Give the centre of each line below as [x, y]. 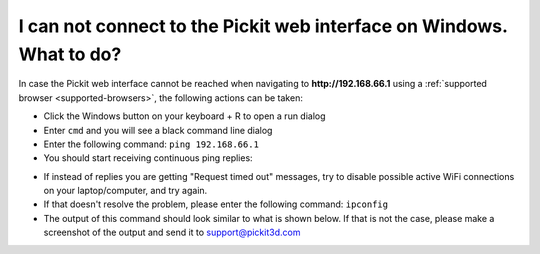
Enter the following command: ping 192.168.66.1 [151, 144]
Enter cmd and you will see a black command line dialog [158, 130]
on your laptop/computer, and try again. [125, 191]
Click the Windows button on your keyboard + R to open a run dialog [184, 116]
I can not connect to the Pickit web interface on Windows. [263, 26]
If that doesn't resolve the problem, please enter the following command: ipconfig [216, 204]
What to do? [70, 54]
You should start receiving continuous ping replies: [148, 158]
